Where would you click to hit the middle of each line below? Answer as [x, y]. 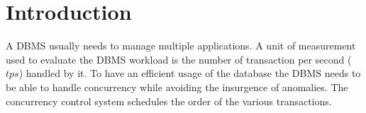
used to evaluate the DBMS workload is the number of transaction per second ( [179, 59]
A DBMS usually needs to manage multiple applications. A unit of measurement [181, 46]
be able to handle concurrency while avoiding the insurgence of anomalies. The [177, 87]
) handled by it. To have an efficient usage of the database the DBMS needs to [190, 73]
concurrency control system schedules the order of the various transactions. [169, 101]
